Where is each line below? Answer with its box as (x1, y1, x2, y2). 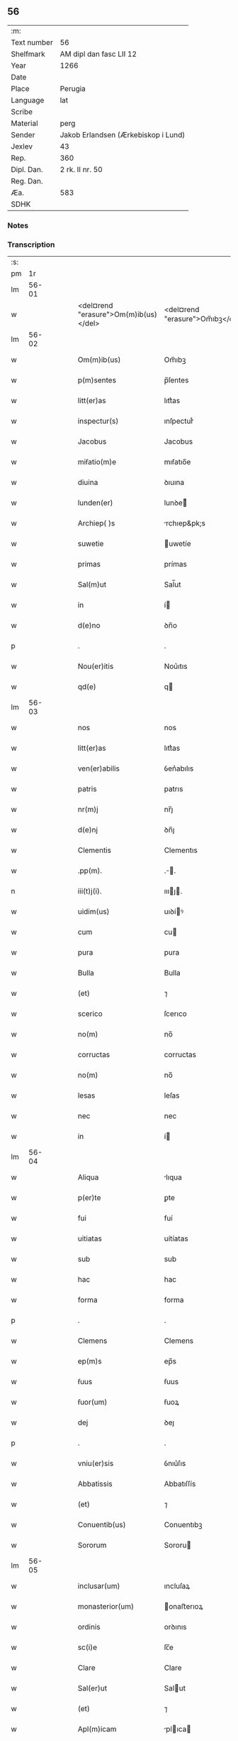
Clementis (77, 845, 112, 855)
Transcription (7, 240, 55, 250)
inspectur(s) (77, 416, 119, 426)
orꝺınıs (164, 1622, 187, 1632)
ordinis (77, 1622, 101, 1632)
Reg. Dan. (11, 176, 44, 186)
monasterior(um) (77, 1602, 135, 1612)
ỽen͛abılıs (164, 764, 194, 773)
